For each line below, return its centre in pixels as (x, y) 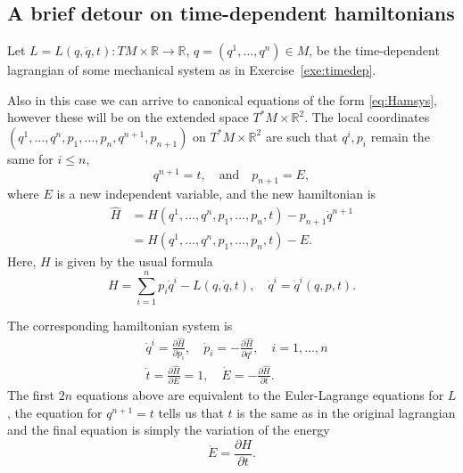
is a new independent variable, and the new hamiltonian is (216, 194)
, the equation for (55, 412)
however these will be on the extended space (128, 117)
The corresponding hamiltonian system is (120, 325)
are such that (302, 136)
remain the (400, 136)
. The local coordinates (367, 117)
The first (31, 395)
